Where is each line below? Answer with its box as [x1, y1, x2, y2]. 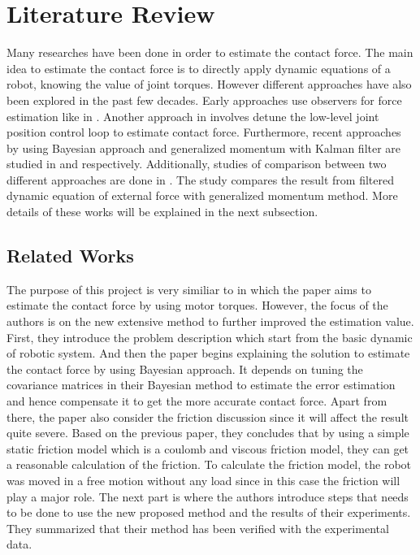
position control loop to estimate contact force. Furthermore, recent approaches [6, 124, 401, 141]
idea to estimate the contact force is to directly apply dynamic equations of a [6, 59, 391, 76]
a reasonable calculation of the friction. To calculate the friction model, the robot [6, 456, 412, 473]
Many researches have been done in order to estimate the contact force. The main [6, 44, 414, 61]
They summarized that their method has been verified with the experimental [6, 519, 389, 536]
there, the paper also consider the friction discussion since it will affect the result [6, 408, 409, 425]
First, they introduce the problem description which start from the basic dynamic [6, 328, 413, 345]
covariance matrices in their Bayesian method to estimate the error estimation [6, 376, 396, 393]
